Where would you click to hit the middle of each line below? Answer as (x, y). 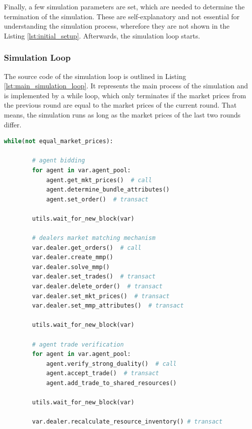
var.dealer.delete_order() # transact (97, 287)
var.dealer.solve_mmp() (71, 267)
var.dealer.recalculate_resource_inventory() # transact (127, 422)
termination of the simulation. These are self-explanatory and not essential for (122, 16)
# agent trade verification (78, 344)
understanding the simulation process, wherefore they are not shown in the (117, 26)
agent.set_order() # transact (97, 199)
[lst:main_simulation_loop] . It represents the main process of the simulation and (126, 86)
